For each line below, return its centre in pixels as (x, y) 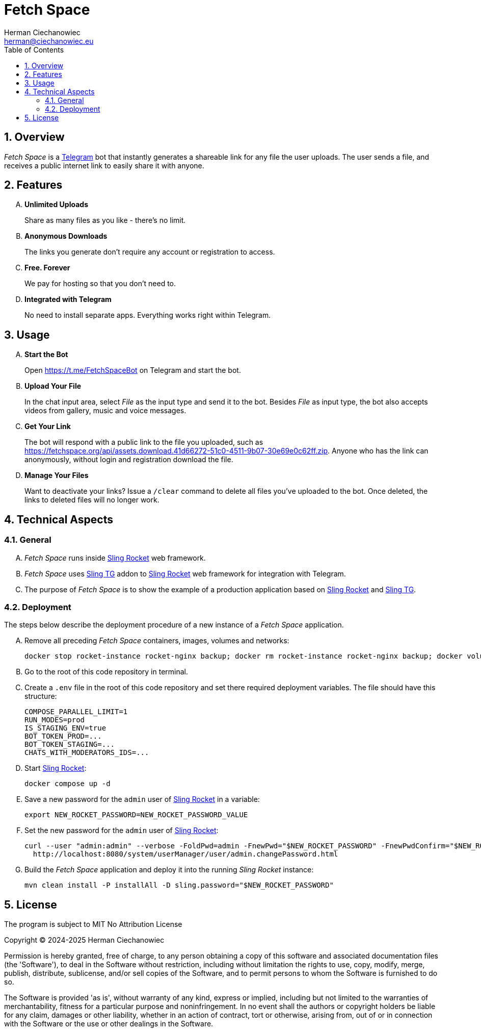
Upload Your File (53, 386)
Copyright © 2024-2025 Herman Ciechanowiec (84, 940)
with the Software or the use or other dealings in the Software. (109, 1024)
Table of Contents (34, 49)
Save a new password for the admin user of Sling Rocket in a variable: (142, 799)
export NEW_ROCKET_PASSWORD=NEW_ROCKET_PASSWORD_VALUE (136, 815)
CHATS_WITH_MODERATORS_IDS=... (87, 753)
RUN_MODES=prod (55, 720)
